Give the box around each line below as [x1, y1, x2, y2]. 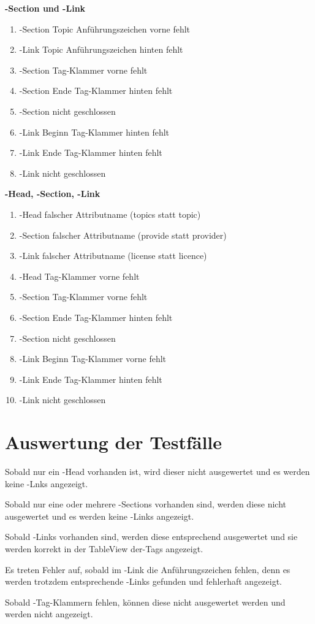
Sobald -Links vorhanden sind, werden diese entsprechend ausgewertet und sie [5, 530, 298, 543]
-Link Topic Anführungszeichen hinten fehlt [19, 43, 183, 56]
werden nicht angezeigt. [5, 607, 93, 620]
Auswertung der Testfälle [5, 429, 222, 455]
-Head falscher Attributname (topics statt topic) [19, 207, 201, 220]
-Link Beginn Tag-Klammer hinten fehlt [19, 125, 170, 138]
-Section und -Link [5, 2, 86, 14]
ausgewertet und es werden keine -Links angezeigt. [5, 509, 194, 522]
